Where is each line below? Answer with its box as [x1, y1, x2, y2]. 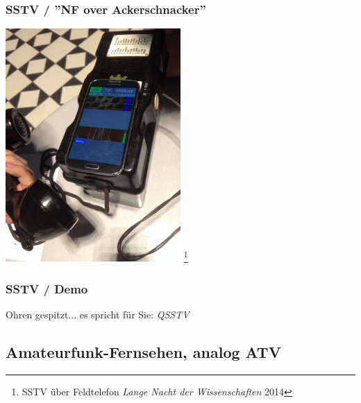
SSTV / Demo [6, 280, 88, 297]
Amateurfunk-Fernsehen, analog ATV [6, 341, 281, 363]
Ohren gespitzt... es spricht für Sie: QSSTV [6, 307, 190, 322]
